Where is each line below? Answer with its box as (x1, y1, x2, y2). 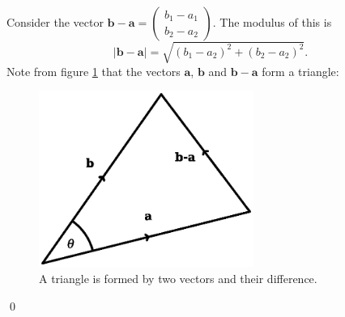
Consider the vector (6, 14, 104, 30)
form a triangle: (262, 62, 339, 79)
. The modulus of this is (212, 14, 332, 30)
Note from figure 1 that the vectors (6, 62, 181, 79)
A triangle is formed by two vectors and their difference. (39, 269, 317, 286)
